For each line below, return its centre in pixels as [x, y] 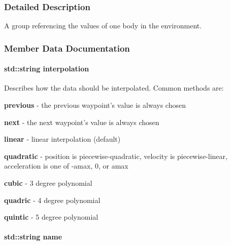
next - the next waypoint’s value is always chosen [82, 122]
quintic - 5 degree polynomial [51, 217]
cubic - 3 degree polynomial [48, 183]
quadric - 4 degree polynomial [52, 200]
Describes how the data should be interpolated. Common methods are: [114, 88]
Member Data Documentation [67, 48]
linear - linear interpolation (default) [62, 139]
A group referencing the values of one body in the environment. [103, 26]
